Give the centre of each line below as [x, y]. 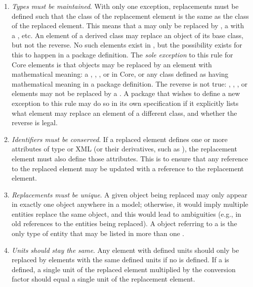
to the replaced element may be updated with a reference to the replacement [128, 168]
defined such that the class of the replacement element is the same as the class [130, 16]
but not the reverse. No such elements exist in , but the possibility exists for [127, 45]
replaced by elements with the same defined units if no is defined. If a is [120, 260]
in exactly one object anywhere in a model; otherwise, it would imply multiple [130, 204]
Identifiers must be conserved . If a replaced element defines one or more [120, 139]
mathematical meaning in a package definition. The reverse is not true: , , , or [129, 83]
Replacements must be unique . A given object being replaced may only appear [129, 194]
